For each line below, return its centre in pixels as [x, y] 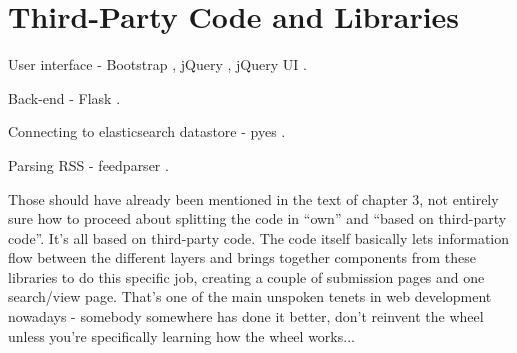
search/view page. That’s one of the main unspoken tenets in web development [250, 296]
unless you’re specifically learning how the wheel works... [181, 335]
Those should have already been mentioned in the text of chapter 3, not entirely [253, 198]
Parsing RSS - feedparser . [88, 164]
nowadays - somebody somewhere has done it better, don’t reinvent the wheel [246, 316]
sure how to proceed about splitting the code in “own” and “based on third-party [257, 218]
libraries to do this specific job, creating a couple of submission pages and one [246, 276]
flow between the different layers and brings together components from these [242, 257]
